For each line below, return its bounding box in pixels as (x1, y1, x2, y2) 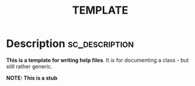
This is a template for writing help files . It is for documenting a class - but (6, 56, 189, 63)
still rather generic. (6, 63, 52, 70)
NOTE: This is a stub (6, 74, 58, 81)
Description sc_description (6, 37, 134, 50)
